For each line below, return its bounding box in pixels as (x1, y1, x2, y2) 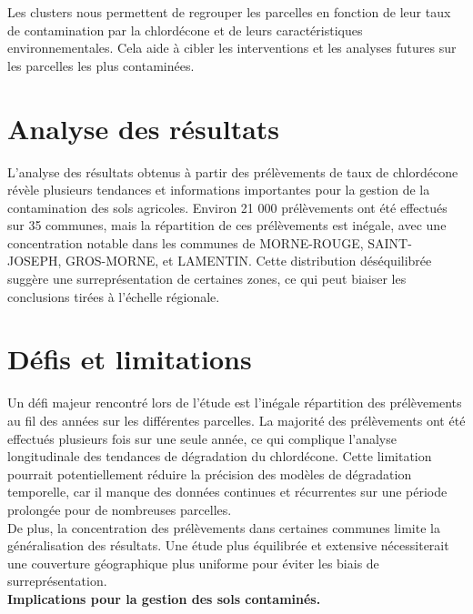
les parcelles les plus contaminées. (7, 55, 195, 75)
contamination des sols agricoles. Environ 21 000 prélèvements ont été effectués (7, 197, 448, 216)
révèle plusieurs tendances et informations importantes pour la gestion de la (7, 180, 430, 199)
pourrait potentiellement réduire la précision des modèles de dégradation (7, 464, 412, 483)
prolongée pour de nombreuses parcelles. (7, 499, 232, 518)
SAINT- (367, 233, 412, 252)
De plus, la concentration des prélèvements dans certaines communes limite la (7, 518, 440, 537)
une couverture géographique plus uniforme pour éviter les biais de (7, 553, 379, 572)
